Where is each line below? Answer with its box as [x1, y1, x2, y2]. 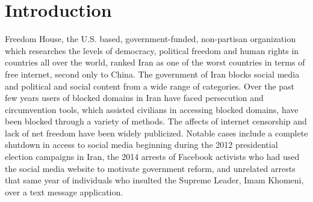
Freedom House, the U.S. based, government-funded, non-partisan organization [5, 32, 296, 45]
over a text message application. [5, 185, 123, 198]
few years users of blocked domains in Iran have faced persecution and [5, 91, 264, 104]
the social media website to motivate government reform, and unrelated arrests [5, 162, 296, 174]
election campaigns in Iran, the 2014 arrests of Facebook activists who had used [5, 150, 300, 163]
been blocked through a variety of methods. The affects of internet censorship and [5, 115, 307, 127]
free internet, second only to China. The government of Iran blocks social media [5, 67, 300, 80]
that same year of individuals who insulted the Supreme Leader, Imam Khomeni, [5, 174, 304, 186]
